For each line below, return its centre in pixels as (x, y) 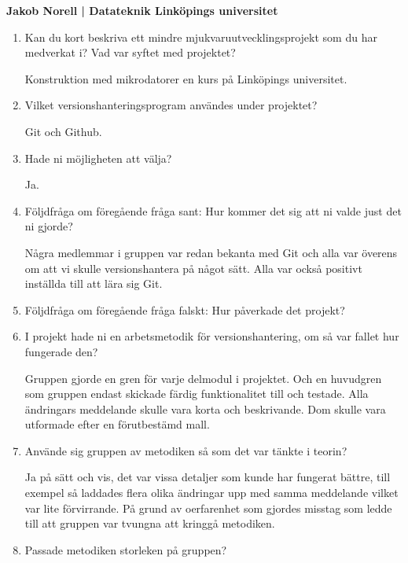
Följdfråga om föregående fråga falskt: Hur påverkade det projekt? (185, 309)
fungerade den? (61, 351)
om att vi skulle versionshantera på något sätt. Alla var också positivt (193, 268)
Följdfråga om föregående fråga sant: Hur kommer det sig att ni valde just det (213, 210)
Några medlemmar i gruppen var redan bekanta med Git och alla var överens (211, 252)
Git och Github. (63, 131)
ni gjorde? (49, 226)
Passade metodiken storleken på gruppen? (126, 549)
